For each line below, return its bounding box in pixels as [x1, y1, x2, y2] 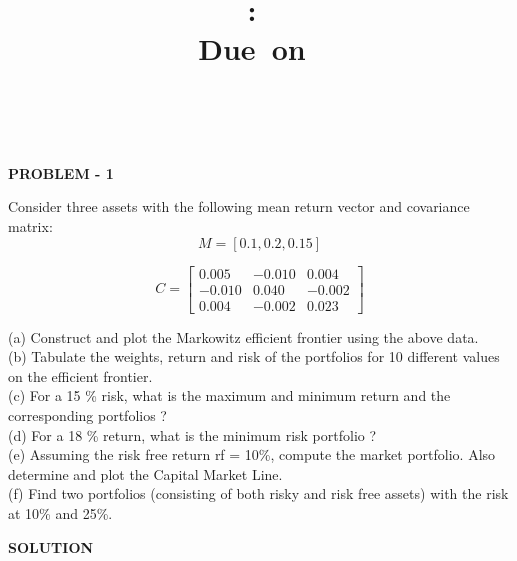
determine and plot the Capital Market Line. [8, 463, 283, 484]
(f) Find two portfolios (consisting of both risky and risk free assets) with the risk [8, 483, 509, 504]
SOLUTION [8, 536, 94, 557]
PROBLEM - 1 [8, 162, 114, 183]
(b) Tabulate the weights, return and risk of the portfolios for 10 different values [8, 346, 500, 367]
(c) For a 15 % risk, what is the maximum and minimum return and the [8, 385, 451, 406]
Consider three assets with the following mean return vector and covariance [8, 196, 470, 217]
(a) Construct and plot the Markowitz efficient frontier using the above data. [8, 326, 479, 347]
